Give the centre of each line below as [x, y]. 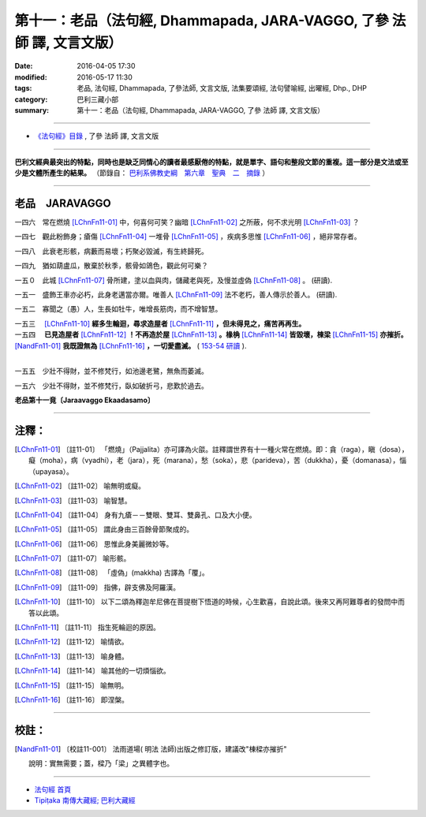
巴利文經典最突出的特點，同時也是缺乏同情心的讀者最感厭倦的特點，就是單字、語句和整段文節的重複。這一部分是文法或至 [211, 162]
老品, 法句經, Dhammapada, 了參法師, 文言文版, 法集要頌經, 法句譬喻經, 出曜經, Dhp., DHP [222, 88]
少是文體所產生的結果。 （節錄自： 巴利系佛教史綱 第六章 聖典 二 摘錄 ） [142, 173]
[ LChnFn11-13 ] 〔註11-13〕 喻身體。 [72, 656]
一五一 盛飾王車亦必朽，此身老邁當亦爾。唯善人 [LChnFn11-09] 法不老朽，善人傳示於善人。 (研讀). [176, 294]
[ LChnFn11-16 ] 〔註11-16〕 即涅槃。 [72, 699]
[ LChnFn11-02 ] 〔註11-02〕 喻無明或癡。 [80, 486]
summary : [32, 110]
